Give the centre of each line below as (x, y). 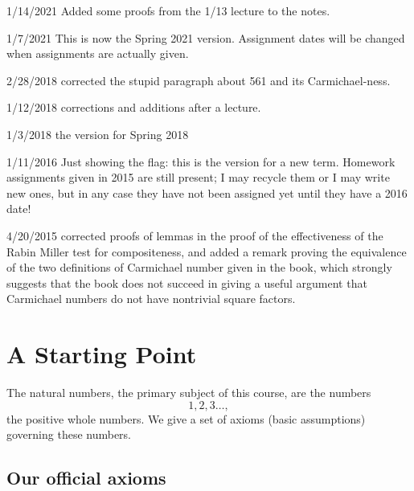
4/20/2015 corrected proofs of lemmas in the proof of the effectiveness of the (195, 235)
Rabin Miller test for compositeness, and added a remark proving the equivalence (207, 251)
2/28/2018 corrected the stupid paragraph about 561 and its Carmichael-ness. (199, 80)
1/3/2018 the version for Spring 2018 (98, 134)
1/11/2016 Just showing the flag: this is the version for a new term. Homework (201, 161)
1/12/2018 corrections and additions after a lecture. (134, 107)
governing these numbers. (69, 434)
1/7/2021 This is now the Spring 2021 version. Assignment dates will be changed (206, 37)
